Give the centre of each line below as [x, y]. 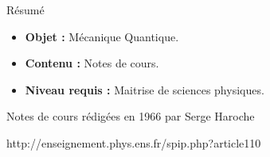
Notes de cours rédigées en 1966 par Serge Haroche [131, 116]
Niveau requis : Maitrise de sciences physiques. [145, 89]
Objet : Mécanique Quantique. [102, 36]
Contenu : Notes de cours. [92, 63]
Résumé [25, 10]
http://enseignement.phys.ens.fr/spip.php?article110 [134, 142]
